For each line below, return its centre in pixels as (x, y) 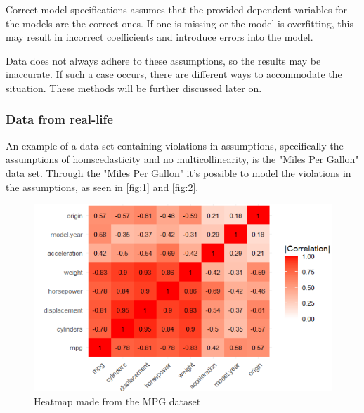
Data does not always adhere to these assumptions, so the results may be (163, 60)
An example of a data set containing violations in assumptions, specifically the (175, 145)
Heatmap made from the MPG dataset (117, 401)
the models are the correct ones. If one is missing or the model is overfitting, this (180, 23)
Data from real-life (59, 119)
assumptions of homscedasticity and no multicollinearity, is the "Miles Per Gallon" (182, 159)
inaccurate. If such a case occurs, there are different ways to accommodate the (174, 74)
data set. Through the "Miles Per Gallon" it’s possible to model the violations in (178, 172)
